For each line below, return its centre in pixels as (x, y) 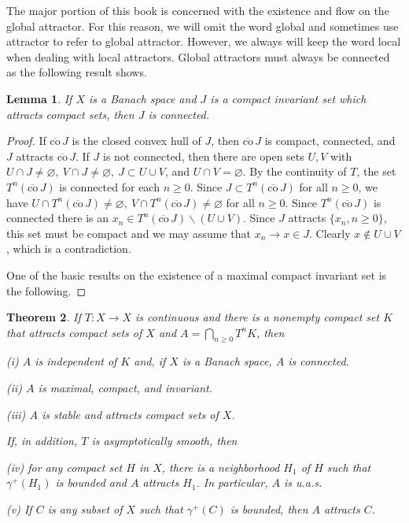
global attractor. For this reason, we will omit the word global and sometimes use (203, 26)
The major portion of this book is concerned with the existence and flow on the (198, 10)
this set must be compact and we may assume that (129, 233)
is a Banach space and (143, 98)
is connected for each (109, 186)
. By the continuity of (295, 171)
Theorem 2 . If (44, 317)
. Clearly (330, 233)
